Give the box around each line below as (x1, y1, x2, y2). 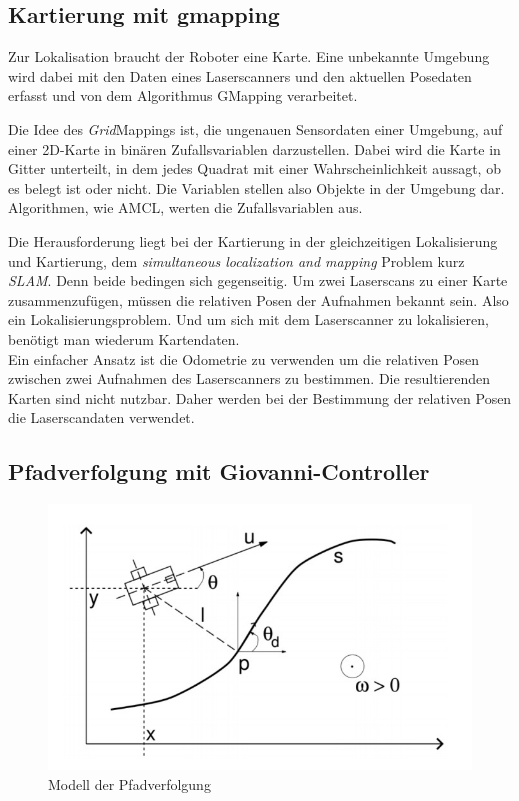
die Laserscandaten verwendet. (8, 407, 195, 428)
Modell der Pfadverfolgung (48, 773, 211, 794)
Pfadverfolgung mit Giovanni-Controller (8, 456, 430, 487)
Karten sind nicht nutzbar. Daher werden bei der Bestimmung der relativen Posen (8, 387, 512, 408)
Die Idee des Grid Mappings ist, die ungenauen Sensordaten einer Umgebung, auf (8, 118, 503, 139)
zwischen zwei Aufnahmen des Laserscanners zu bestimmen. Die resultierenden (8, 368, 491, 389)
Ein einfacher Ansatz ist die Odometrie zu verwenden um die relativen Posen (8, 348, 479, 369)
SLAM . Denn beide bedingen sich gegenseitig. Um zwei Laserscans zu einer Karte (8, 270, 508, 291)
